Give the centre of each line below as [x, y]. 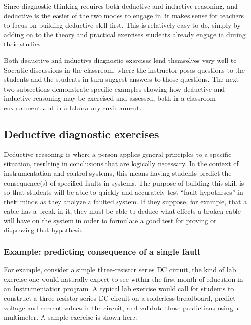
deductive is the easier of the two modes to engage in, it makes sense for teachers [124, 15]
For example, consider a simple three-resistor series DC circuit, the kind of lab [120, 270]
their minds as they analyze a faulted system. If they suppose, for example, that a [125, 201]
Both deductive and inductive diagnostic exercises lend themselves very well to [120, 60]
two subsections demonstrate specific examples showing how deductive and [115, 88]
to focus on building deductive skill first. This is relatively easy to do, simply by [122, 25]
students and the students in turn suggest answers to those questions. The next [121, 79]
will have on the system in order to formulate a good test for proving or [110, 220]
